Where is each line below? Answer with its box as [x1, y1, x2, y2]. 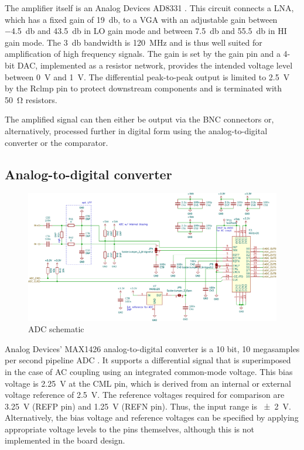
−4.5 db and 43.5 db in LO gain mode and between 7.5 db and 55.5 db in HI [5, 25, 287, 37]
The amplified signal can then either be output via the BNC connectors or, [5, 113, 274, 125]
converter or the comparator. [5, 136, 108, 148]
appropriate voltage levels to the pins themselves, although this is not [5, 422, 254, 435]
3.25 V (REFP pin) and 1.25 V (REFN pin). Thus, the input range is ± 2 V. [5, 400, 291, 412]
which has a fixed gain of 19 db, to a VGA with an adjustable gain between [5, 13, 278, 25]
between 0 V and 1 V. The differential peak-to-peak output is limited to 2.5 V [5, 70, 290, 83]
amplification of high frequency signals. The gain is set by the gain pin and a [5, 47, 281, 60]
